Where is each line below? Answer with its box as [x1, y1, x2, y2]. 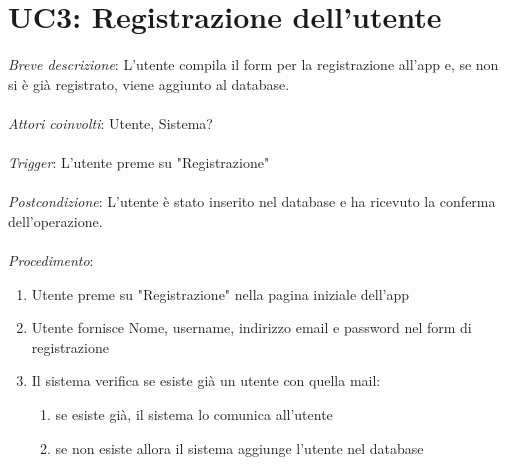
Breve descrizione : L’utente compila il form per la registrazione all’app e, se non [8, 54, 499, 75]
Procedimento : [8, 250, 94, 271]
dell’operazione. [8, 210, 103, 231]
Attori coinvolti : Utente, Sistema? [8, 112, 213, 133]
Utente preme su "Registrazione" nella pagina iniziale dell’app [31, 283, 410, 304]
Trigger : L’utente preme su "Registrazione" [8, 152, 270, 173]
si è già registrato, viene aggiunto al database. [8, 73, 290, 94]
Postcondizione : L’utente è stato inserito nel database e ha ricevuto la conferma [8, 191, 496, 212]
